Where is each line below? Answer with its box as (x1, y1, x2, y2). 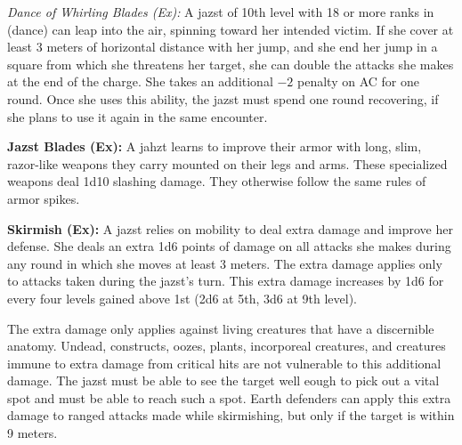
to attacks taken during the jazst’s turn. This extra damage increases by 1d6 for (7, 271, 444, 290)
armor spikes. (7, 189, 80, 207)
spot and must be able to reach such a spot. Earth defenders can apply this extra (7, 388, 451, 407)
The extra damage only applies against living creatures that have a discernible (7, 319, 434, 337)
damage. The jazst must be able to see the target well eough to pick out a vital (7, 371, 440, 390)
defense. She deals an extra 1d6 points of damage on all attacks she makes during (7, 237, 451, 255)
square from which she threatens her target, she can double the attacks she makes (7, 54, 454, 73)
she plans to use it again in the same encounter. (7, 107, 268, 125)
